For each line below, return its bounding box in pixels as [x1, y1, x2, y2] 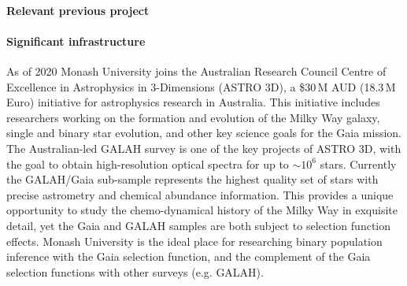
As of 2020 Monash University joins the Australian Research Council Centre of [6, 62, 387, 79]
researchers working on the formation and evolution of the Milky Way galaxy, [6, 109, 380, 125]
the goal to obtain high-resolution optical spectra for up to [6, 155, 289, 172]
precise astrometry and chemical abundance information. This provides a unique [6, 186, 394, 202]
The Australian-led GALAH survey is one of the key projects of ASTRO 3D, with [6, 139, 401, 156]
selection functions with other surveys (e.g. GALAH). [6, 263, 264, 280]
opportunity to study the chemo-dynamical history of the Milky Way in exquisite [6, 202, 398, 218]
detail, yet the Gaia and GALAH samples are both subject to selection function [6, 217, 391, 233]
